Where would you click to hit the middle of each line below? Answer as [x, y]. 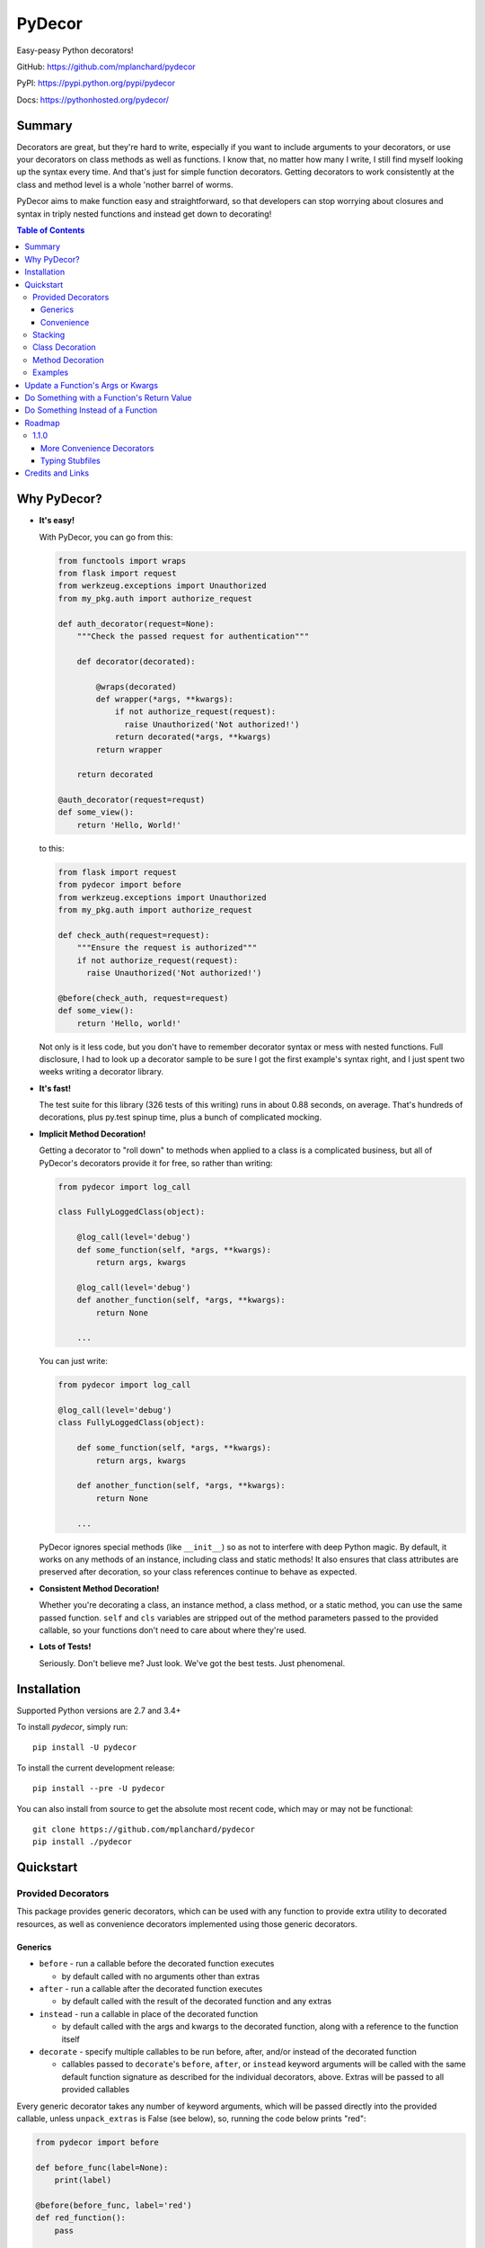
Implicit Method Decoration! [93, 1134]
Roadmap [42, 423]
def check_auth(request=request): [134, 935]
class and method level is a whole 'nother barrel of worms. [125, 184]
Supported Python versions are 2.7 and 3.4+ [99, 1710]
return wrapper [129, 749]
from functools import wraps [122, 561]
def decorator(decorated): [137, 661]
